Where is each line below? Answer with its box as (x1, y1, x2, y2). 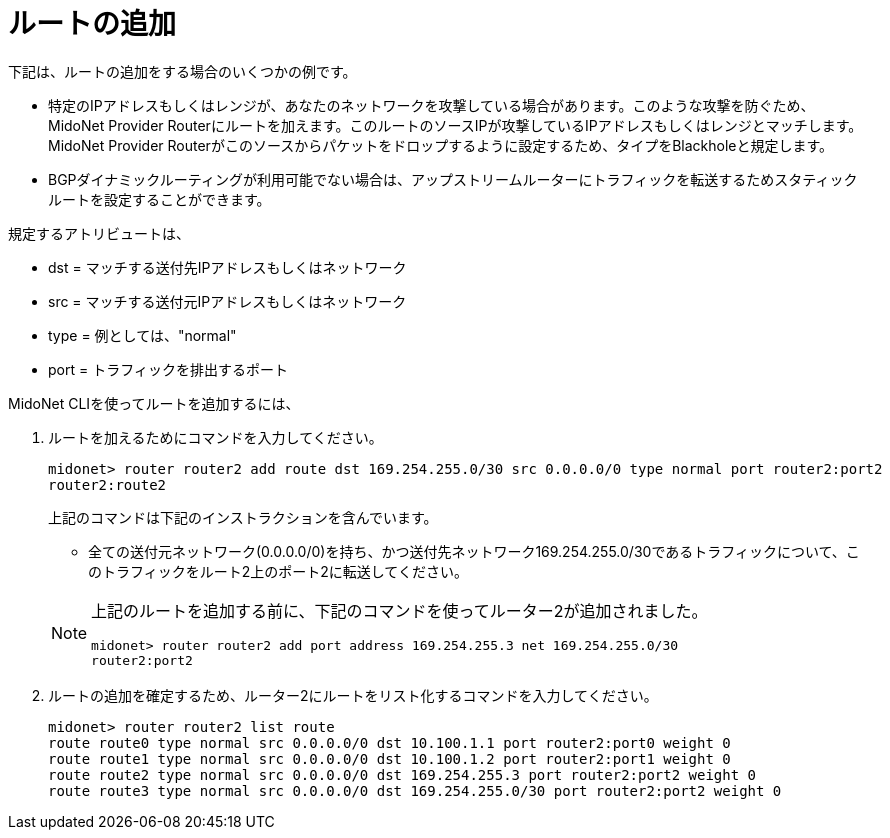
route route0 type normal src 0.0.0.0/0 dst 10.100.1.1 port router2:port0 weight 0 (48, 734, 731, 751)
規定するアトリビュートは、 (8, 224, 190, 242)
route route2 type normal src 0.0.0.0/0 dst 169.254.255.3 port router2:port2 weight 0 (48, 766, 757, 783)
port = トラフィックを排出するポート (48, 360, 288, 378)
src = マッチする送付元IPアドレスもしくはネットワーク (48, 292, 407, 310)
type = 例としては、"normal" (48, 326, 237, 344)
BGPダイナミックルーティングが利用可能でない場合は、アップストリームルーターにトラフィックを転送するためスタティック (48, 170, 858, 188)
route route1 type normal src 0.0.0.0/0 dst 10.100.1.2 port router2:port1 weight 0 (48, 750, 731, 767)
